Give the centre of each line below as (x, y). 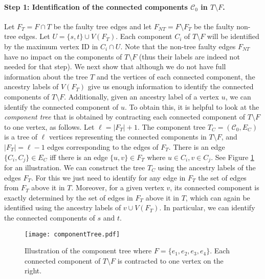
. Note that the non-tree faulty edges (178, 46)
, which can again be (218, 197)
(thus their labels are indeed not (189, 56)
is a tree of (21, 137)
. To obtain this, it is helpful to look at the (192, 106)
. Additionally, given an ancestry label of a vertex (141, 96)
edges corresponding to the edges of (103, 146)
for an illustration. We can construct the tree (75, 167)
